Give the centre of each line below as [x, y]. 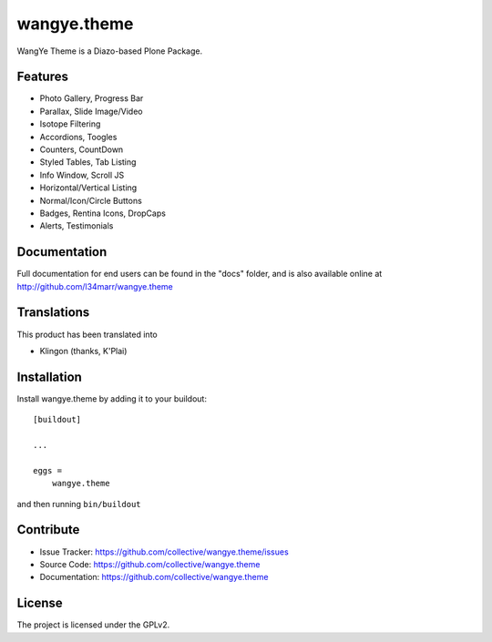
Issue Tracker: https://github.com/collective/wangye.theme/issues [164, 552]
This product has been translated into [87, 334]
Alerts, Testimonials [77, 226]
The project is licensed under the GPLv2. [93, 625]
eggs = [48, 470]
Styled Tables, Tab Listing [88, 162]
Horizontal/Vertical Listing [88, 188]
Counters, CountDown [82, 149]
